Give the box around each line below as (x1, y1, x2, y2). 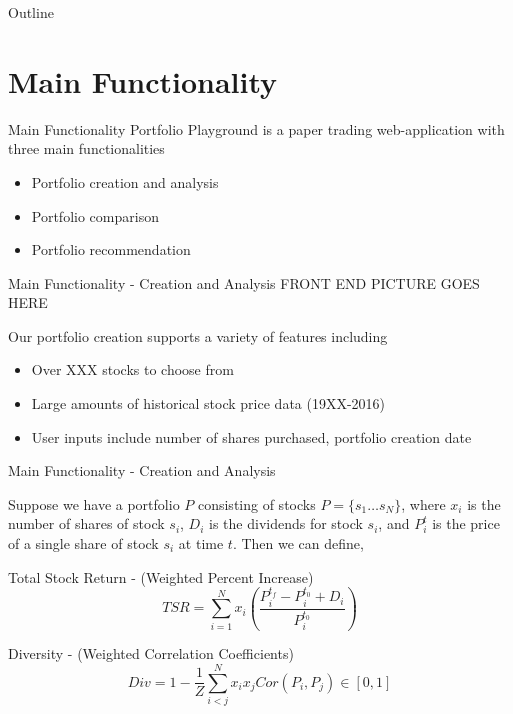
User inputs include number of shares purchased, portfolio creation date (31, 426, 472, 447)
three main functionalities (8, 138, 165, 159)
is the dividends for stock (209, 513, 363, 534)
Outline (8, 2, 54, 22)
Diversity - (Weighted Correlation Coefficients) (8, 643, 294, 664)
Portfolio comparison (31, 205, 159, 226)
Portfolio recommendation (31, 239, 191, 260)
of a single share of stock (8, 533, 159, 554)
